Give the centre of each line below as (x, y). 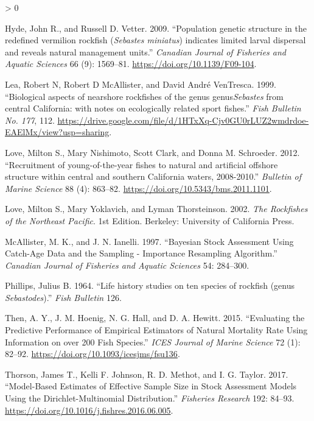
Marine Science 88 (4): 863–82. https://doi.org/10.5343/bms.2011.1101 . (138, 188)
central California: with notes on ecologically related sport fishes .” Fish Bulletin (153, 108)
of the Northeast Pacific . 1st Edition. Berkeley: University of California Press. (150, 220)
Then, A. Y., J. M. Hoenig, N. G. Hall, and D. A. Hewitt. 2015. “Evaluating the (155, 318)
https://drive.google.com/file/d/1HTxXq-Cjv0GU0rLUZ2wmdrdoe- (183, 120)
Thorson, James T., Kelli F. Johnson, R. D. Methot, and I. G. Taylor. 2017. (147, 374)
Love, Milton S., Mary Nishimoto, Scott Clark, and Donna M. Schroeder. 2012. (152, 152)
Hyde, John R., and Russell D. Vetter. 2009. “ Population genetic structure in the (156, 28)
